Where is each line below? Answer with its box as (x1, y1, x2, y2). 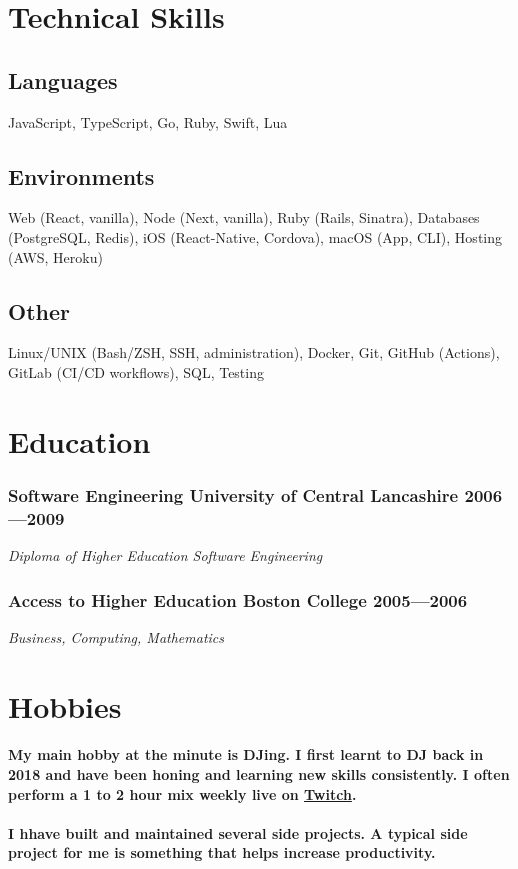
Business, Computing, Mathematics (8, 626, 225, 647)
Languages (8, 64, 118, 95)
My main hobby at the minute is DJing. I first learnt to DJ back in (8, 744, 484, 765)
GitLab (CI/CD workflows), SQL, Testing (8, 361, 264, 382)
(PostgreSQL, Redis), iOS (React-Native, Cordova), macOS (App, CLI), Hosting (8, 226, 503, 247)
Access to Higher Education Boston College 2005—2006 (8, 587, 468, 612)
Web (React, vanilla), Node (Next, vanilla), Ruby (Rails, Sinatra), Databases (8, 207, 480, 228)
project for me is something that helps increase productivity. (8, 842, 436, 863)
